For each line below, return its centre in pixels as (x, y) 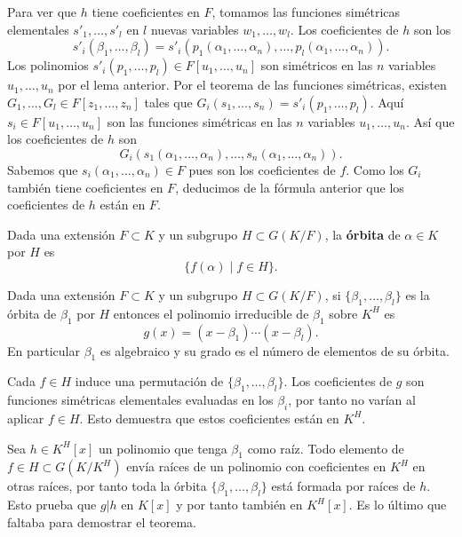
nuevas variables (195, 29)
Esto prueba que (52, 505)
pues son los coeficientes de (262, 169)
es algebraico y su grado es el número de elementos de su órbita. (275, 350)
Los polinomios (48, 65)
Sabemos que (43, 169)
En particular (44, 350)
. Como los (375, 169)
